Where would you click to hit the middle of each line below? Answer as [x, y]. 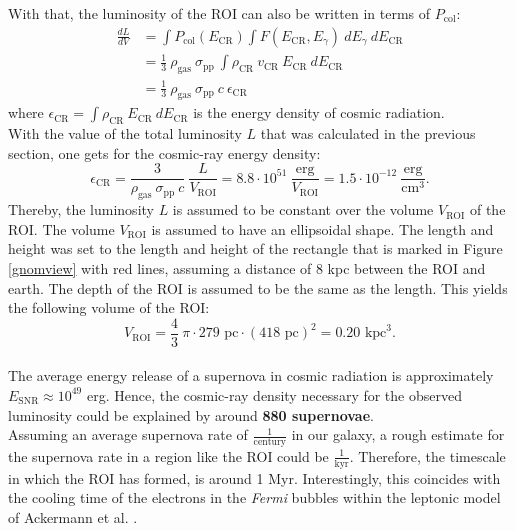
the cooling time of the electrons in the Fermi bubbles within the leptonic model [254, 497]
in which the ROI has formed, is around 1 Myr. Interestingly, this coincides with [254, 477]
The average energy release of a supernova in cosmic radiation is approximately [251, 375]
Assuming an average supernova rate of [128, 434]
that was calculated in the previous [368, 133]
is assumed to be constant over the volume [303, 209]
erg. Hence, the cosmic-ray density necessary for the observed [274, 394]
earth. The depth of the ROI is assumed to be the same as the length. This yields [258, 287]
